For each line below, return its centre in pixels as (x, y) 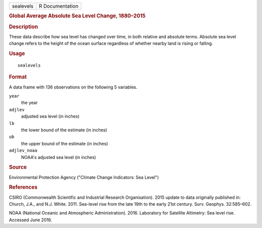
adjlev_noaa (23, 150)
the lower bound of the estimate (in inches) (64, 130)
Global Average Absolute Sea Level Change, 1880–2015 (77, 16)
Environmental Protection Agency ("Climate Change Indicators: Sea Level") (84, 177)
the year (29, 103)
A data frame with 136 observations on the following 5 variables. (73, 87)
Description (24, 27)
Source (18, 167)
